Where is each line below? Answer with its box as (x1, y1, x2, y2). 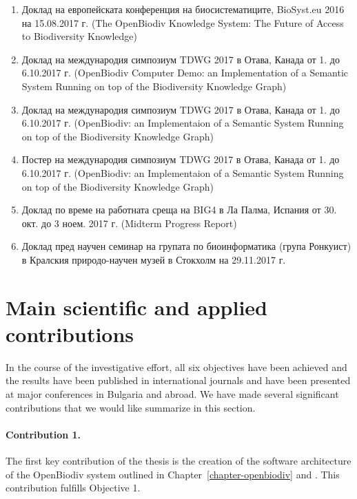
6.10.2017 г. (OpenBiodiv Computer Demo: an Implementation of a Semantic (21, 65, 349, 80)
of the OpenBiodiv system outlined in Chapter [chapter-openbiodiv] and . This (6, 467, 340, 481)
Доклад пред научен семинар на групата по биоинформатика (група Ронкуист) (21, 239, 351, 253)
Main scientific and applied (6, 293, 267, 321)
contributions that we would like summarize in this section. (6, 400, 256, 414)
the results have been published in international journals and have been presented (6, 373, 351, 387)
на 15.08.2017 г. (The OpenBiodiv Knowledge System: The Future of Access (21, 15, 344, 30)
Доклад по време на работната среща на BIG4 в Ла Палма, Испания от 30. (21, 202, 337, 217)
